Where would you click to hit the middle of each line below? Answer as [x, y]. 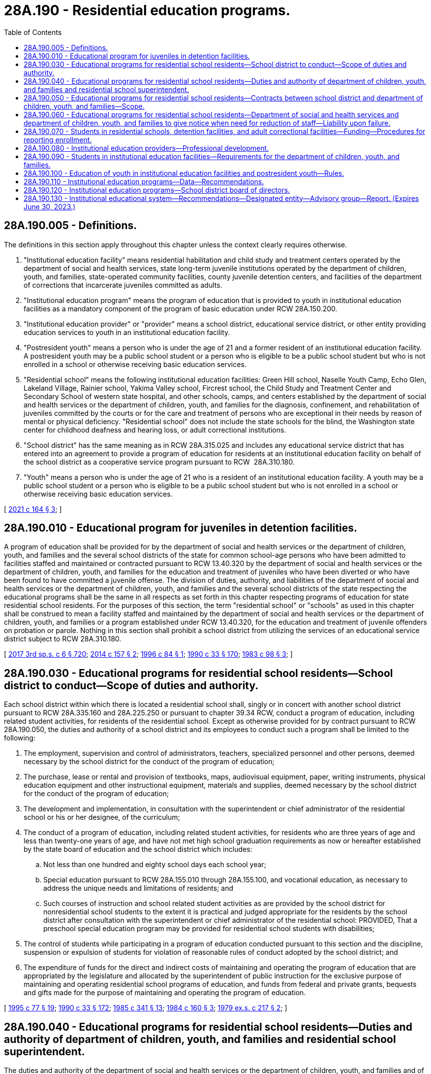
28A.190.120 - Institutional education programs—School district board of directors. [157, 190]
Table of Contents [33, 32]
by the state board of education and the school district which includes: [138, 849]
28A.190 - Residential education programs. [147, 10]
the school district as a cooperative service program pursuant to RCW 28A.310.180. [159, 462]
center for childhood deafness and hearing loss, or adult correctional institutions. [155, 430]
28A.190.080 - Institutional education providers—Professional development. [146, 148]
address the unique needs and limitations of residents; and [139, 888]
